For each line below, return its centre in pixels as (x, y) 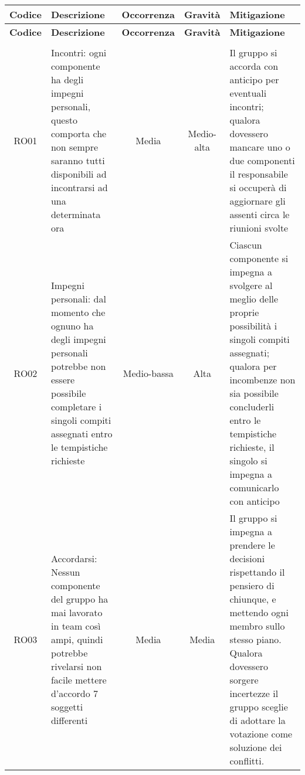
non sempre (74, 147)
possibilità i (253, 326)
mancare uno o (260, 147)
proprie (244, 312)
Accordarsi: (74, 558)
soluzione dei (256, 747)
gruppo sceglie (259, 707)
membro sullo (257, 626)
